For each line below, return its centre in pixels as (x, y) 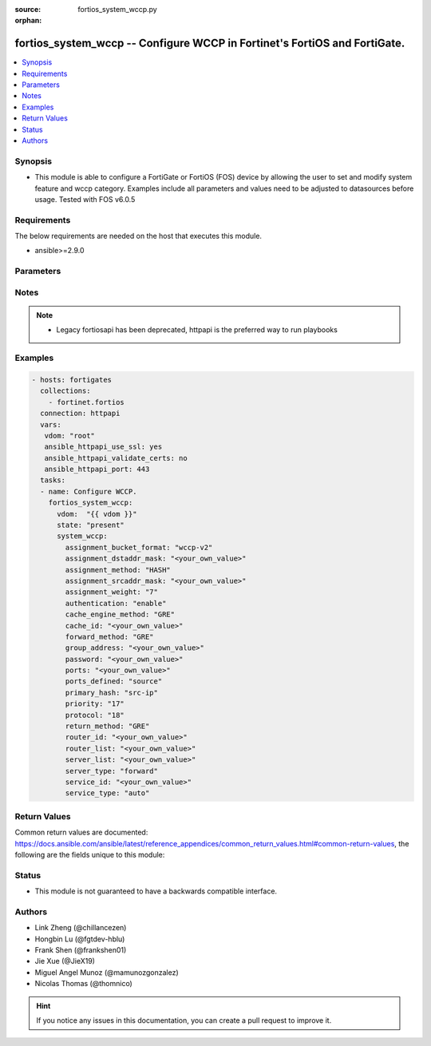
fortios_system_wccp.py (117, 9)
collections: (65, 391)
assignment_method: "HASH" (118, 570)
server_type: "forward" (112, 771)
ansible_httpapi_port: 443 (97, 470)
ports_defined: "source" (114, 681)
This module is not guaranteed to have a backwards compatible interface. (156, 891)
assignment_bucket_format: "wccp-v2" (139, 547)
